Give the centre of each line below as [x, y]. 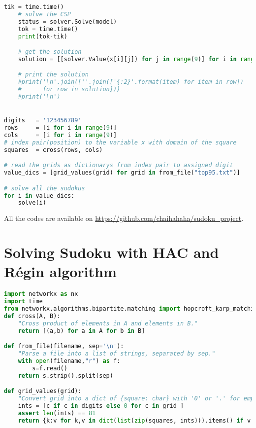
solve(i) [32, 203]
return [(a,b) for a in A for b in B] [81, 331]
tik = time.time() [34, 7]
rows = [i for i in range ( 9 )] [61, 128]
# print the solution [53, 75]
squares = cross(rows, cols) [53, 150]
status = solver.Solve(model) [67, 21]
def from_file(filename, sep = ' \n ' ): [64, 346]
